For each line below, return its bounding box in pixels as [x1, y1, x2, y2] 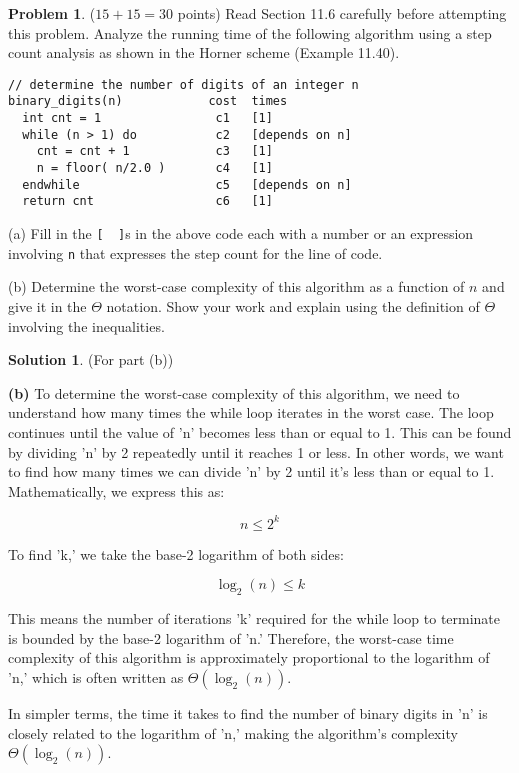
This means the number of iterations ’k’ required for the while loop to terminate [8, 608, 501, 629]
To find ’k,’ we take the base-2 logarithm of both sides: [8, 543, 344, 564]
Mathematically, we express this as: [8, 480, 225, 501]
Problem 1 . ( [8, 3, 96, 23]
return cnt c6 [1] [22, 194, 273, 209]
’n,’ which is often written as [8, 666, 184, 687]
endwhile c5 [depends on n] [22, 177, 352, 192]
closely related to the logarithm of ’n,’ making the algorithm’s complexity [8, 722, 458, 743]
